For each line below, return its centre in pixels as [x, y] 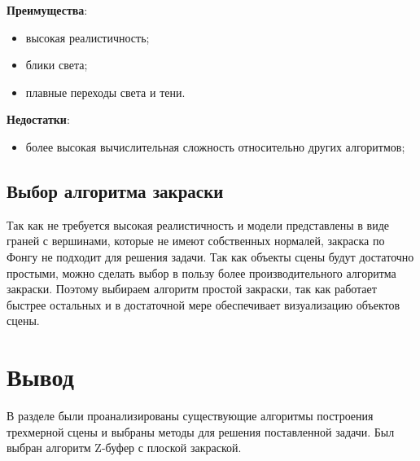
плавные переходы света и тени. [105, 92]
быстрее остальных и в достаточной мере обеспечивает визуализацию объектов [203, 304]
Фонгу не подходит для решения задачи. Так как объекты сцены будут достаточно [210, 256]
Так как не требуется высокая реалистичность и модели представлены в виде [198, 224]
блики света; [57, 65]
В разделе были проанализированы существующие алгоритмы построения [190, 416]
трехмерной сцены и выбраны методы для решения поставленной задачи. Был [201, 431]
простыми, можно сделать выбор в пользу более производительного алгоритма [201, 272]
